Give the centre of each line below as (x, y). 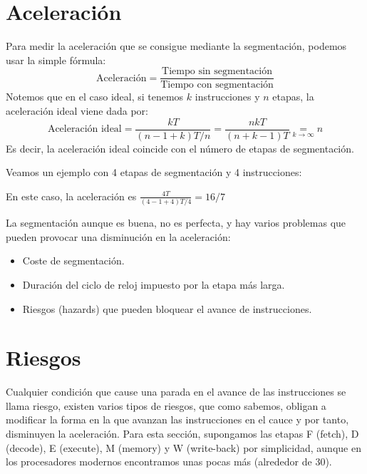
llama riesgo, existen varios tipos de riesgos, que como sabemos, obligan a (166, 405)
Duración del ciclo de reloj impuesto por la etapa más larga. (154, 284)
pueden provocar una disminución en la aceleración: (118, 236)
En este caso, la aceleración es (71, 196)
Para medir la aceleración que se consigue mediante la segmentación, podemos (176, 46)
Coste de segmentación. (73, 261)
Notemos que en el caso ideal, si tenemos (95, 97)
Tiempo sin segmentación (217, 72)
